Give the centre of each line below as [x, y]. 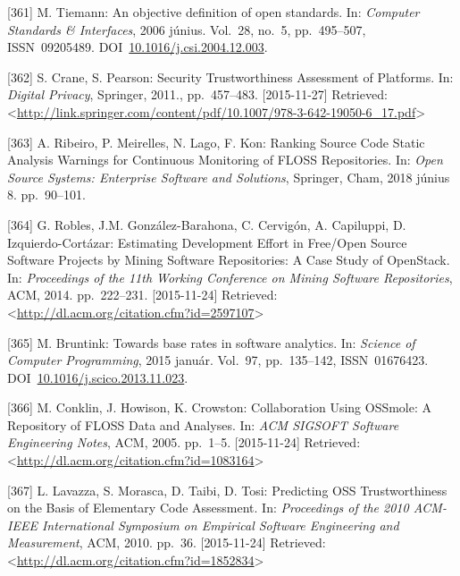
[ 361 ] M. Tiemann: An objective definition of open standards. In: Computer [213, 12]
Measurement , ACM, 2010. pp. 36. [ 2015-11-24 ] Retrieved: [167, 542]
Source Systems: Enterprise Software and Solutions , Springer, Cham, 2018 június [229, 177]
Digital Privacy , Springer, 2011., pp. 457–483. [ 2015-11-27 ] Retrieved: [197, 94]
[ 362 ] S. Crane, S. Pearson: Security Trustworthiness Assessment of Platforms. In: [230, 76]
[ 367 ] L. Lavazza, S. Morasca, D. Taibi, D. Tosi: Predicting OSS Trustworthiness [227, 490]
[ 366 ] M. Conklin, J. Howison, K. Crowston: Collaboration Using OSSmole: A [220, 407]
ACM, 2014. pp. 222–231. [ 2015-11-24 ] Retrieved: [142, 295]
